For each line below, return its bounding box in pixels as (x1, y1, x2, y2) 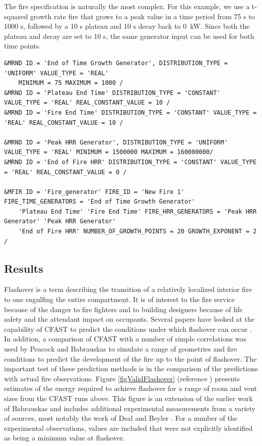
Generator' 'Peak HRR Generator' (4, 218, 116, 225)
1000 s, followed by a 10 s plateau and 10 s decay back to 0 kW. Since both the (4, 21, 250, 31)
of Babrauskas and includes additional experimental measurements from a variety (4, 403, 255, 413)
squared (4, 11, 28, 21)
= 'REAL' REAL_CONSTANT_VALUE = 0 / (4, 168, 127, 176)
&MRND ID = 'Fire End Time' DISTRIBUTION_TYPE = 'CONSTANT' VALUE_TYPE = (4, 109, 257, 116)
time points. (4, 40, 41, 51)
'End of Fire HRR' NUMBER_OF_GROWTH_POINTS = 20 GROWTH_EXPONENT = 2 (18, 228, 257, 235)
